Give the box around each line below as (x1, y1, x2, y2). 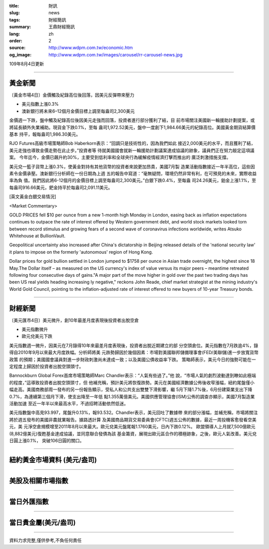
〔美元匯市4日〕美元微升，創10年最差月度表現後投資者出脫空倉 (9, 317, 139, 323)
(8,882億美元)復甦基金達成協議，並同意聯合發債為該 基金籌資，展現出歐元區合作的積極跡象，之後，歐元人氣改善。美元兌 (9, 430, 257, 436)
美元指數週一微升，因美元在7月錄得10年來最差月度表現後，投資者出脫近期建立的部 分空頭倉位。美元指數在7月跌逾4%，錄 (9, 342, 259, 349)
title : (9, 3, 19, 8)
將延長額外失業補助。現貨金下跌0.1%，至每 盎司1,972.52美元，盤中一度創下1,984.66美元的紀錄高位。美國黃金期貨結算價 (9, 124, 256, 130)
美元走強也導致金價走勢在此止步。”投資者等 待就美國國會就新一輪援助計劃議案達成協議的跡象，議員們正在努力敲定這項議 (9, 147, 255, 153)
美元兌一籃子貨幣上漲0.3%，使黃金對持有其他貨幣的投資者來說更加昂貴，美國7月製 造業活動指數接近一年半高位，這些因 (9, 164, 255, 170)
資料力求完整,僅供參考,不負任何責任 (9, 538, 82, 544)
